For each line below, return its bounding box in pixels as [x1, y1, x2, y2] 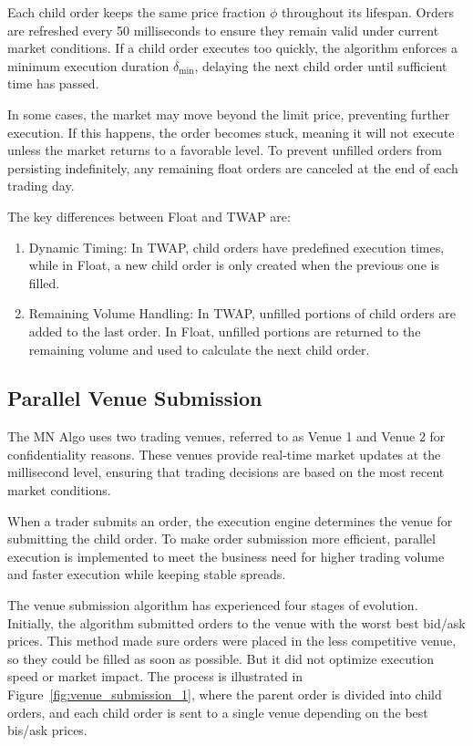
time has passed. [7, 74, 99, 93]
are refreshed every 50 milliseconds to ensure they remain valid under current [7, 20, 439, 39]
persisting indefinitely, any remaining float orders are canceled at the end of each [7, 158, 458, 177]
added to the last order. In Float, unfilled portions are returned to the [28, 321, 421, 340]
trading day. [7, 176, 75, 195]
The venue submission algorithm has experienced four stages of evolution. [7, 596, 418, 615]
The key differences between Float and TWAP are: [7, 206, 291, 225]
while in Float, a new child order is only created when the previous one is [28, 255, 439, 275]
